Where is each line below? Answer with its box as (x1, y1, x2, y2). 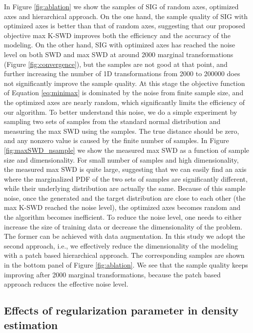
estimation (4, 317, 58, 332)
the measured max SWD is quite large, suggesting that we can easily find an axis (4, 164, 247, 174)
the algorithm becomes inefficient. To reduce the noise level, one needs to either (4, 212, 242, 222)
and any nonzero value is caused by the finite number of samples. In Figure (4, 135, 229, 146)
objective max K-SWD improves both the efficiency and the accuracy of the (4, 30, 231, 40)
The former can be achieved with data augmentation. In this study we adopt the (4, 231, 245, 241)
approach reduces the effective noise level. (4, 279, 128, 289)
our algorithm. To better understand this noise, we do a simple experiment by (4, 106, 237, 117)
